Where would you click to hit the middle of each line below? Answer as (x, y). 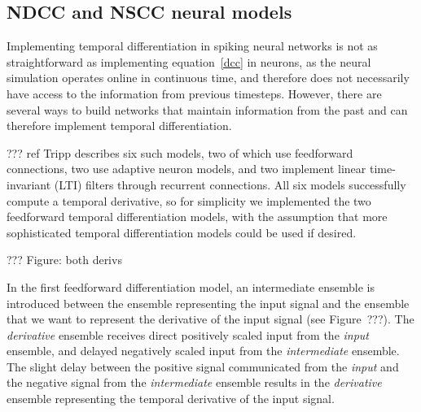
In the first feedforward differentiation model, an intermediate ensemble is (191, 286)
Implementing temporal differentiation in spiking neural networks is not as (192, 46)
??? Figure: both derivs (64, 260)
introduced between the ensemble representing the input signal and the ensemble (208, 303)
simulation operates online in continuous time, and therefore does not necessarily (208, 78)
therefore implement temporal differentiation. (119, 126)
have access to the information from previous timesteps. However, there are (194, 93)
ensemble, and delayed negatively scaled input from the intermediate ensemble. (203, 351)
